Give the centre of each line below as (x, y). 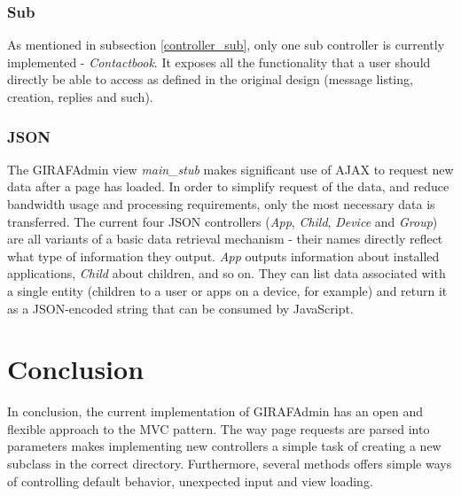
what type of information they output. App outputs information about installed (223, 256)
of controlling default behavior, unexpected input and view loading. (190, 480)
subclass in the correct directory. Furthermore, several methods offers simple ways (230, 464)
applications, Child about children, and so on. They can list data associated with (227, 273)
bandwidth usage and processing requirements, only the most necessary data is (221, 204)
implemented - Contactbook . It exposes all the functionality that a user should (219, 62)
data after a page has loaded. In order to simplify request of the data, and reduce (228, 186)
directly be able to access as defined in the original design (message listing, (210, 79)
